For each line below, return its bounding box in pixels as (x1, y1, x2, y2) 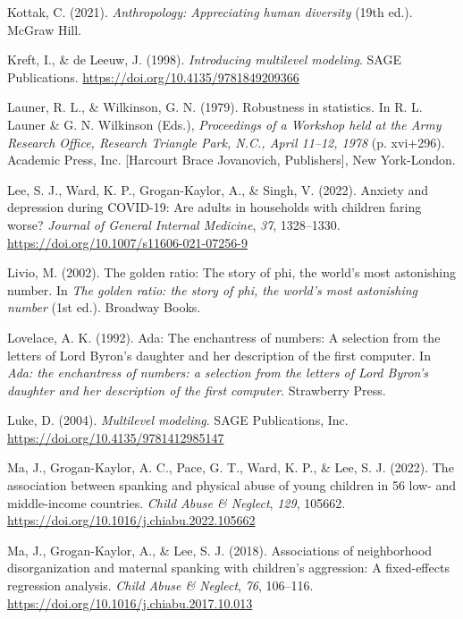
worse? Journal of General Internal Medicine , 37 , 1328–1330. (7, 215, 341, 233)
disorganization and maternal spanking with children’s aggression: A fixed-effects (7, 558, 450, 577)
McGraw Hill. (7, 20, 81, 38)
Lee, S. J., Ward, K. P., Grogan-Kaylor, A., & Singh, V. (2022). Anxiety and (7, 180, 429, 199)
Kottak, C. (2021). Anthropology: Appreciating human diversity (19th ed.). (7, 3, 413, 21)
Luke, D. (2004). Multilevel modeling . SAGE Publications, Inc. (7, 411, 349, 429)
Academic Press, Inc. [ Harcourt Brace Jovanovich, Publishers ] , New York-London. (7, 150, 456, 169)
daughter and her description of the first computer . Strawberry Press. (7, 380, 386, 399)
